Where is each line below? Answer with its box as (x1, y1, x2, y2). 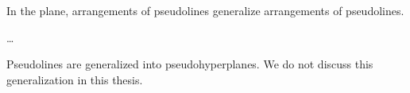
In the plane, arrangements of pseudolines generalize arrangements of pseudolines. (6, 2, 404, 18)
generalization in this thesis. (6, 71, 143, 87)
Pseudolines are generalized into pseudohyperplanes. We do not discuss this (6, 56, 373, 72)
